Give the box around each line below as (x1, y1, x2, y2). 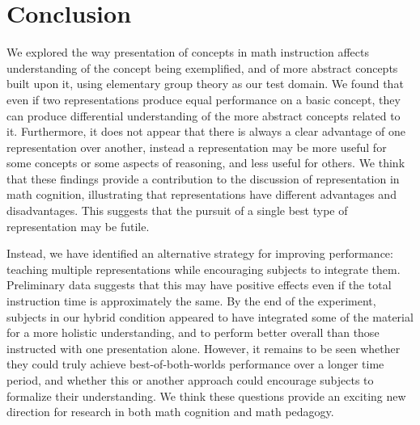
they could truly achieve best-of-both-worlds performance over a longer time (6, 356, 384, 372)
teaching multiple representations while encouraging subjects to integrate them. (6, 260, 401, 277)
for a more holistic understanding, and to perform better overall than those (6, 324, 380, 341)
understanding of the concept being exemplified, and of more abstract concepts (6, 59, 398, 76)
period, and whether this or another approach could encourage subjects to (6, 372, 374, 388)
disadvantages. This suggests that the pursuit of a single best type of (6, 202, 348, 219)
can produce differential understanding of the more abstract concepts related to (6, 107, 401, 124)
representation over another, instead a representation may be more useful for (6, 138, 387, 155)
